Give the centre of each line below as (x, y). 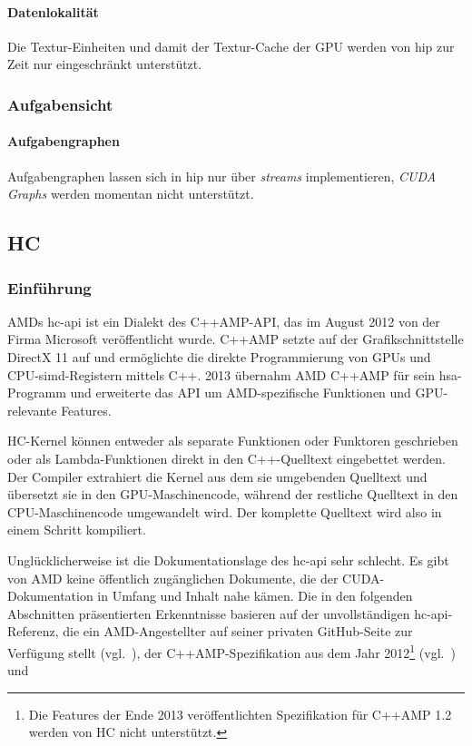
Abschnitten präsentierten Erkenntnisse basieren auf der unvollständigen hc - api (228, 613)
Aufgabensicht (60, 104)
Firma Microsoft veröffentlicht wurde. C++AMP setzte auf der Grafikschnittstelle (236, 339)
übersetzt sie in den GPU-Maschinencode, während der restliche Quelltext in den (233, 494)
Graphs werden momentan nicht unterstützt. (131, 194)
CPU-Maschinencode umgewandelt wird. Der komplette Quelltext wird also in (225, 511)
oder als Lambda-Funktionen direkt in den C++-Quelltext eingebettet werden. (226, 458)
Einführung (49, 287)
